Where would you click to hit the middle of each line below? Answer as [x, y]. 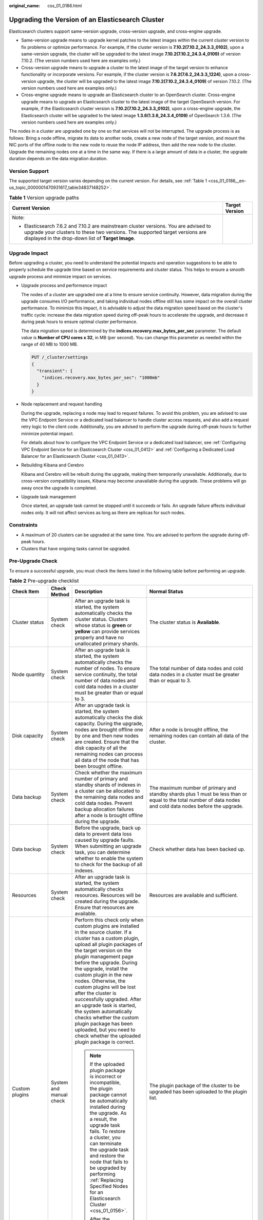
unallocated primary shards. [107, 643]
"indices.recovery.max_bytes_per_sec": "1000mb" [101, 378]
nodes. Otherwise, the [100, 981]
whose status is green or [103, 625]
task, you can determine [103, 852]
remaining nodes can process [109, 754]
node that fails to [109, 1161]
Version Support [29, 171]
